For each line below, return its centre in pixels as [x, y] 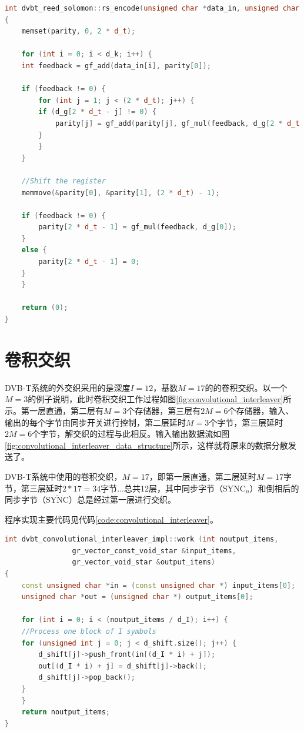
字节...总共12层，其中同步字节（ [162, 488]
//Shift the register [64, 181]
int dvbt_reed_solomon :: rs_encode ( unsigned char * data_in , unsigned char [152, 8]
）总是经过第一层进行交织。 [122, 499]
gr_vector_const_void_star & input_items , [154, 551]
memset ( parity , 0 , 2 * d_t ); [78, 31]
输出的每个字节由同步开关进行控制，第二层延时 [95, 422]
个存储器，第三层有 [164, 410]
